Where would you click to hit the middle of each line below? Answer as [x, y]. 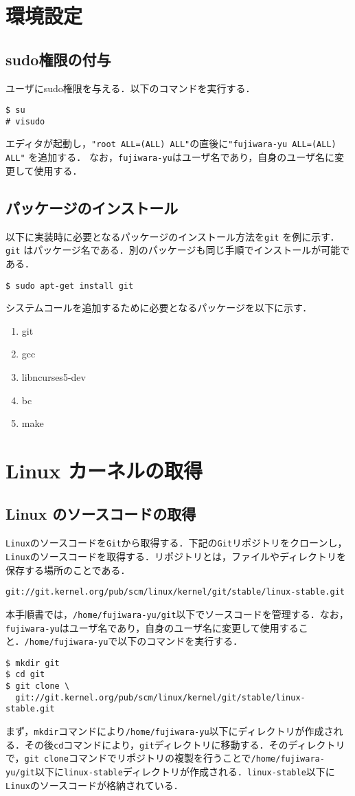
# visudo [25, 121]
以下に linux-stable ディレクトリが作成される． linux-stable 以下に [185, 772]
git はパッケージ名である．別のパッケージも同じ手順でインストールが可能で [178, 250]
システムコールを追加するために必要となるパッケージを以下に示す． [159, 308]
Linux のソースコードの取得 [101, 514]
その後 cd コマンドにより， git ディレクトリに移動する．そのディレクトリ [185, 744]
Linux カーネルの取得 [104, 470]
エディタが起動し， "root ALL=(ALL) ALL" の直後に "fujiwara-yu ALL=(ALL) [171, 143]
